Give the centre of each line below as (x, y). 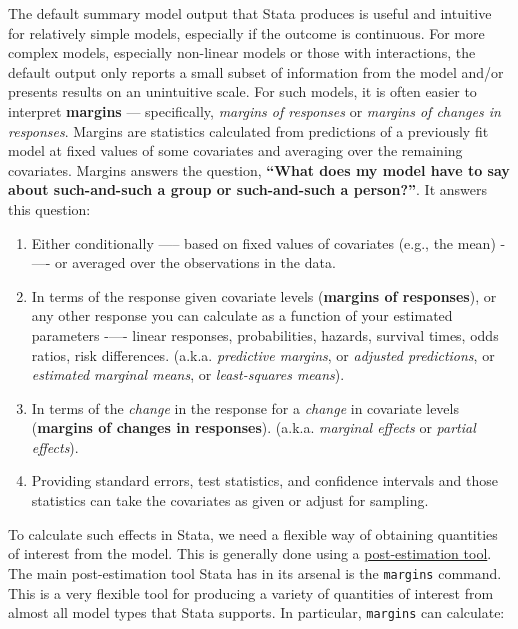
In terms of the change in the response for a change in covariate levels (245, 407)
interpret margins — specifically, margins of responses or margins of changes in (254, 110)
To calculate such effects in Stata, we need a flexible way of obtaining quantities (253, 533)
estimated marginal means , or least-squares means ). (188, 374)
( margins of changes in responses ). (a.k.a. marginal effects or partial (253, 427)
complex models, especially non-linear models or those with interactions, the (242, 52)
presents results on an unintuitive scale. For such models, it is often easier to (242, 91)
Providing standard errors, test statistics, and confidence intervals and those (264, 480)
